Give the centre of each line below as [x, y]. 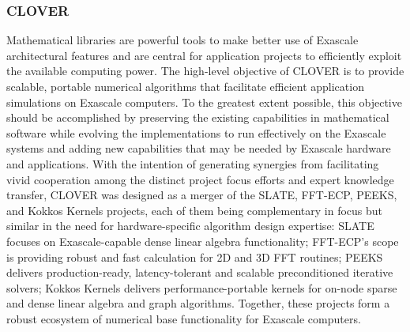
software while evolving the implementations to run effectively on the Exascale [196, 132]
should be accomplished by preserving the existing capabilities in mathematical [198, 117]
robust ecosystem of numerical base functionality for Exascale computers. [184, 318]
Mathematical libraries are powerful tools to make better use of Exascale [182, 40]
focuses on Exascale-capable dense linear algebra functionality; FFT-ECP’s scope [203, 241]
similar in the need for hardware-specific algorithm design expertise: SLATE [190, 226]
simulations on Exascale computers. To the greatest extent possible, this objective [204, 102]
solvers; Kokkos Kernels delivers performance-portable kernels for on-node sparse [202, 287]
